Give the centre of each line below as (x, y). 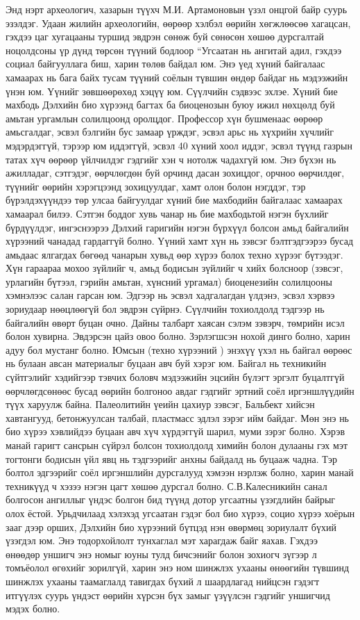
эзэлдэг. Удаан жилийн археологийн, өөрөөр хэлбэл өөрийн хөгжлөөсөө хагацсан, (178, 23)
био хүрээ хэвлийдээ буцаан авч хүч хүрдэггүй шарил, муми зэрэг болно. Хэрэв (175, 431)
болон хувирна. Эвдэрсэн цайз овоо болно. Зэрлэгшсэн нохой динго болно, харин (178, 336)
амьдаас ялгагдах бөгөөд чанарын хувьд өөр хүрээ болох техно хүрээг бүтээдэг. (174, 254)
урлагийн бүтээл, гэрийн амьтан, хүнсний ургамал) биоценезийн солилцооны (169, 281)
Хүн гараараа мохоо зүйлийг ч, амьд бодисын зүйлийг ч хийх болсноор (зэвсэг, (174, 268)
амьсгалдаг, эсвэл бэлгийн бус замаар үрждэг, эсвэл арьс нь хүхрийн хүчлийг (170, 132)
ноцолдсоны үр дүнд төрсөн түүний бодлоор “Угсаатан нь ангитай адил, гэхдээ (174, 50)
